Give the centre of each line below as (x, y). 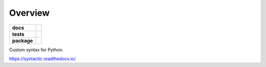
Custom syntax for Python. (36, 50)
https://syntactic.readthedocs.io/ (42, 59)
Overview (29, 13)
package (22, 40)
